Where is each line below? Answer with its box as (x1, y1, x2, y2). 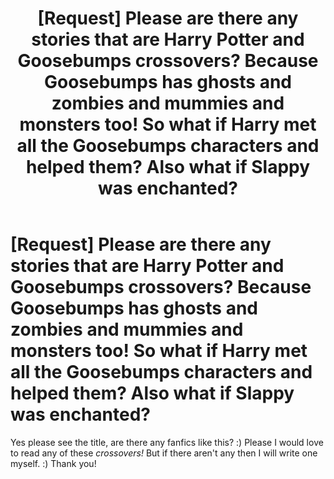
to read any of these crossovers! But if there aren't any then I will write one (10, 447, 318, 459)
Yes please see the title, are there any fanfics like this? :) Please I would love (10, 436, 324, 448)
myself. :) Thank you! (10, 457, 97, 469)
